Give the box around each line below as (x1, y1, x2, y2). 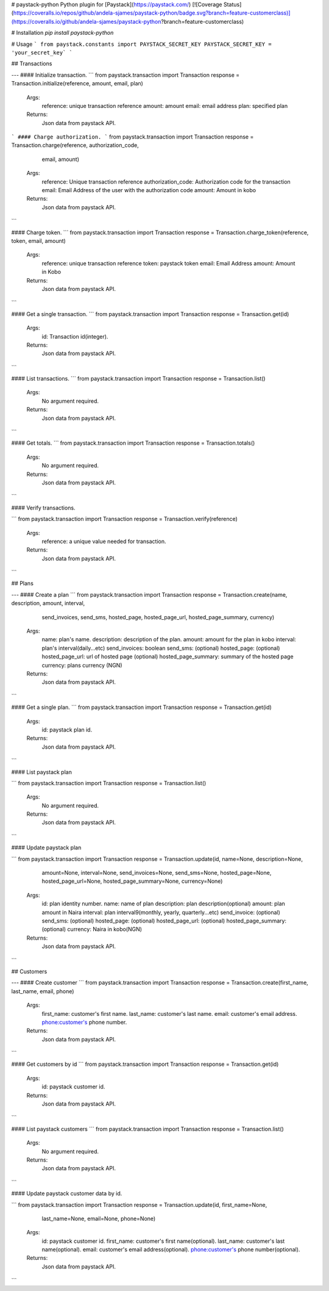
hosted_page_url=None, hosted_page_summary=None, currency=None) (41, 877, 223, 885)
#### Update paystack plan (11, 844, 82, 851)
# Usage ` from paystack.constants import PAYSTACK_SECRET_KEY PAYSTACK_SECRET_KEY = (11, 40, 272, 48)
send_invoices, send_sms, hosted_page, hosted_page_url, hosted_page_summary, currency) (41, 613, 275, 620)
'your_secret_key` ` (11, 49, 73, 56)
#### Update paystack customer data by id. (11, 1190, 122, 1197)
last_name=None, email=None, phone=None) (41, 1215, 156, 1222)
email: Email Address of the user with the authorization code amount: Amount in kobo (41, 187, 256, 194)
